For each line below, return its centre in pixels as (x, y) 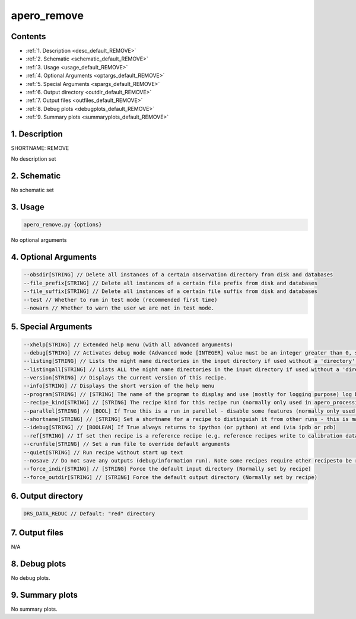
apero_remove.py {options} (63, 225)
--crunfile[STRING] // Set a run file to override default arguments (127, 444)
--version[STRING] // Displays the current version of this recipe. (125, 378)
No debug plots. (31, 577)
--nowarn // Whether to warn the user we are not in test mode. (119, 308)
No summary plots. (34, 609)
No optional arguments (39, 240)
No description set (34, 159)
